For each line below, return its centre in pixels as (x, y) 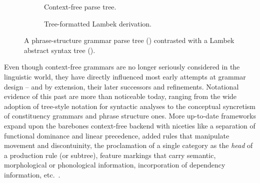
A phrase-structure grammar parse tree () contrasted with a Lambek (129, 40)
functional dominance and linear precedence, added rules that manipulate (117, 135)
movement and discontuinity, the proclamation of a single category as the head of (128, 145)
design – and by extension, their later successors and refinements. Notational (121, 86)
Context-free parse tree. (80, 6)
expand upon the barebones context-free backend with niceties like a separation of (130, 125)
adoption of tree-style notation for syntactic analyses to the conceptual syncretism (130, 106)
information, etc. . (32, 174)
